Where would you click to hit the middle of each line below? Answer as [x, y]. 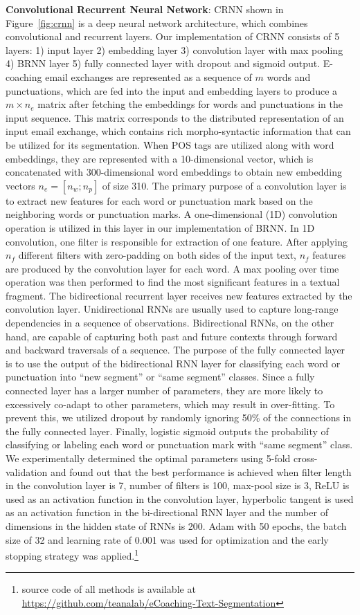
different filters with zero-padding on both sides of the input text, [157, 255]
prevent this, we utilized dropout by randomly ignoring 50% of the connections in [179, 417]
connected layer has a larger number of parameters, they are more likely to [164, 391]
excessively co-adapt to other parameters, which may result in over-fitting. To [170, 404]
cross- [306, 458]
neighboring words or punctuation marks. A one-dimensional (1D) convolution [172, 214]
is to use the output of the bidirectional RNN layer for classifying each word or [173, 363]
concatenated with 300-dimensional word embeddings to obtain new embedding [174, 172]
